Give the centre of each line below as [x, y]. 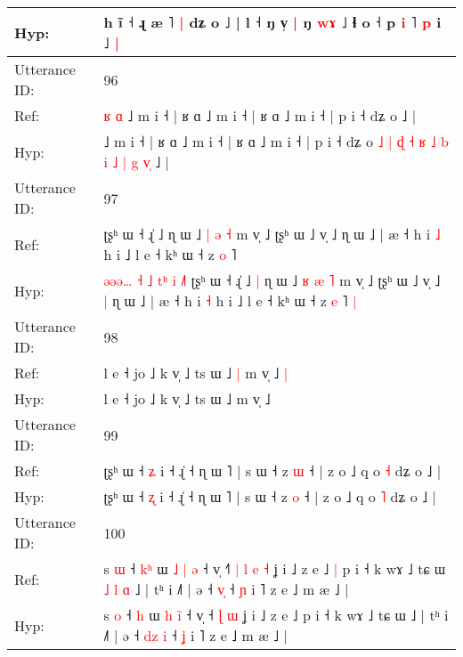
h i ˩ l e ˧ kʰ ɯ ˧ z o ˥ [170, 254]
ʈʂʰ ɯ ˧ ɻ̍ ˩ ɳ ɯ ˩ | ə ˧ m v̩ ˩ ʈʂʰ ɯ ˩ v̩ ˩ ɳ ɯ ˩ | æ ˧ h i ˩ [272, 234]
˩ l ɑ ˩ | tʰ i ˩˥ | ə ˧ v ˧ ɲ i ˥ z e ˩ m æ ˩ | [226, 589]
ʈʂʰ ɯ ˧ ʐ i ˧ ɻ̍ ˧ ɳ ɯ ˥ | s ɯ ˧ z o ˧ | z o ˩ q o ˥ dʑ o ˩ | [270, 496]
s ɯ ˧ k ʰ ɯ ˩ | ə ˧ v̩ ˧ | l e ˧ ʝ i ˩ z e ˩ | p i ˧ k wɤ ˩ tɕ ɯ [275, 568]
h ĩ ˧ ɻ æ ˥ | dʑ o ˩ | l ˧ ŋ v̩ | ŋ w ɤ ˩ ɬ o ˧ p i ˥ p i [272, 22]
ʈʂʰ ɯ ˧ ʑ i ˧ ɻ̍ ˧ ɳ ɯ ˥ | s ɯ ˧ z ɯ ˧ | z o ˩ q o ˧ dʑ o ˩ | [272, 470]
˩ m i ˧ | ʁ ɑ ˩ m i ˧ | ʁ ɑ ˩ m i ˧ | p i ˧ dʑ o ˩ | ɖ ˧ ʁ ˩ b [276, 141]
